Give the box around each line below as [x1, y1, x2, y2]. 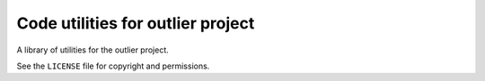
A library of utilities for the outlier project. [16, 45, 170, 55]
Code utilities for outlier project [16, 13, 255, 33]
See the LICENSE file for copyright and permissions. [16, 61, 210, 71]
